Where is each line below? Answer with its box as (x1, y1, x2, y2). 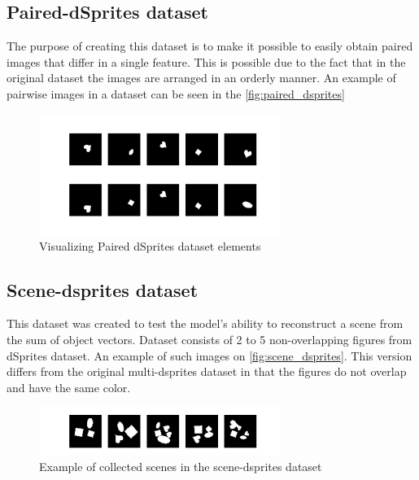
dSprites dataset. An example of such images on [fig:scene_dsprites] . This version (7, 347, 412, 364)
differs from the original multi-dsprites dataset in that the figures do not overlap (7, 363, 407, 380)
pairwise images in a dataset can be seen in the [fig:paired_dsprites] (7, 85, 345, 102)
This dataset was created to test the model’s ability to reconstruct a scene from (7, 315, 404, 332)
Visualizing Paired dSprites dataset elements (39, 237, 261, 254)
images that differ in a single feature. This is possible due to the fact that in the (7, 53, 406, 70)
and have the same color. (7, 378, 131, 395)
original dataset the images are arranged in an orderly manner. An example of (7, 69, 396, 86)
